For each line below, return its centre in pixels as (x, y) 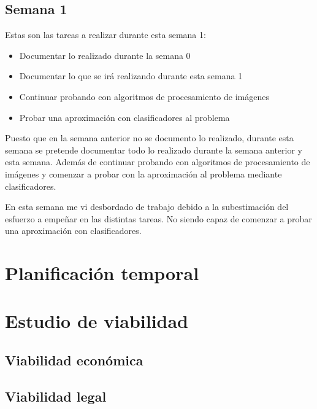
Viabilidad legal (56, 396)
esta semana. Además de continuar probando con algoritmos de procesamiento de (158, 162)
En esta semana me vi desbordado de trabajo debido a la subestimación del (147, 207)
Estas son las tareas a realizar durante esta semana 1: (105, 35)
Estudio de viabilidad (97, 321)
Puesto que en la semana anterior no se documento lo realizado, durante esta (149, 138)
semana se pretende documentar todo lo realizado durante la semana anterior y (154, 150)
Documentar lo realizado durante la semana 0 (105, 55)
